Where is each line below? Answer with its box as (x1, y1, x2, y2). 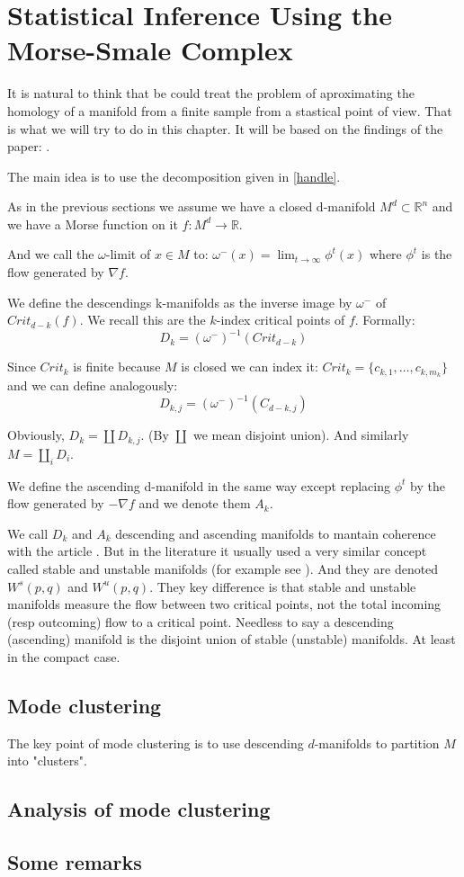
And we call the (7, 245, 94, 264)
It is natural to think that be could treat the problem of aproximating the (7, 84, 415, 103)
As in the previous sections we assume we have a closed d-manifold (7, 197, 376, 216)
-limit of (105, 245, 151, 264)
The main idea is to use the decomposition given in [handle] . (7, 166, 341, 185)
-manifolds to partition (314, 733, 440, 752)
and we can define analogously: (7, 376, 178, 395)
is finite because (73, 357, 161, 376)
